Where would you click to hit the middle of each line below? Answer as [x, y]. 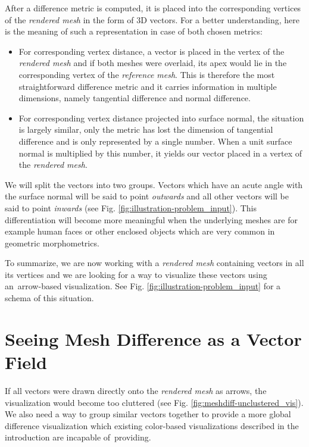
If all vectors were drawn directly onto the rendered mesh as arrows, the [136, 390]
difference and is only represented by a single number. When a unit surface [155, 141]
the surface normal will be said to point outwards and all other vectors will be [147, 196]
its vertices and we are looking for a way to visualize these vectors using [136, 274]
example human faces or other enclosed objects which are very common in [140, 231]
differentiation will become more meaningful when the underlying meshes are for [151, 219]
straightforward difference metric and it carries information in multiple [148, 86]
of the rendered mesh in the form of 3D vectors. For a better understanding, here [152, 19]
